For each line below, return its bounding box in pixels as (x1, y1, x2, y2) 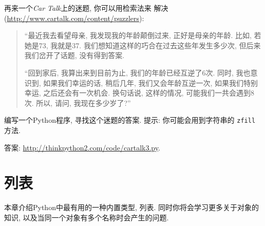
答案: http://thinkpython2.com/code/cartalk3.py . (4, 142, 160, 153)
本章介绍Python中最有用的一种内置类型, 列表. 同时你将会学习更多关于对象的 (4, 202, 259, 213)
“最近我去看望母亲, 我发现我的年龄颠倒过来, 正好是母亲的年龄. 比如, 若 (24, 30, 261, 41)
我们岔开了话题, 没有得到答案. (24, 50, 125, 61)
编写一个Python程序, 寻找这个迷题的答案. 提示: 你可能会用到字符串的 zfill (4, 115, 256, 125)
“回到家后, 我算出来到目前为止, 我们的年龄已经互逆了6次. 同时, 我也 (24, 67, 251, 78)
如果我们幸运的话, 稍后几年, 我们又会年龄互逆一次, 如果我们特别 (43, 77, 258, 88)
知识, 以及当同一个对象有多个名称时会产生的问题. (4, 212, 169, 222)
